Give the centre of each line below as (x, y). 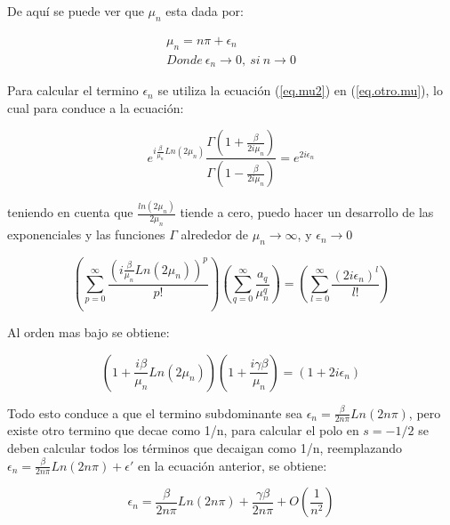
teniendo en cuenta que (70, 212)
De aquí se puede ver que (76, 11)
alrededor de (215, 234)
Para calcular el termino (73, 90)
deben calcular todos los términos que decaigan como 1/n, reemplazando (205, 448)
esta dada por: (205, 11)
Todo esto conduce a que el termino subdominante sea (155, 412)
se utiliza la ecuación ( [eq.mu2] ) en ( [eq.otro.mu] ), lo (300, 90)
